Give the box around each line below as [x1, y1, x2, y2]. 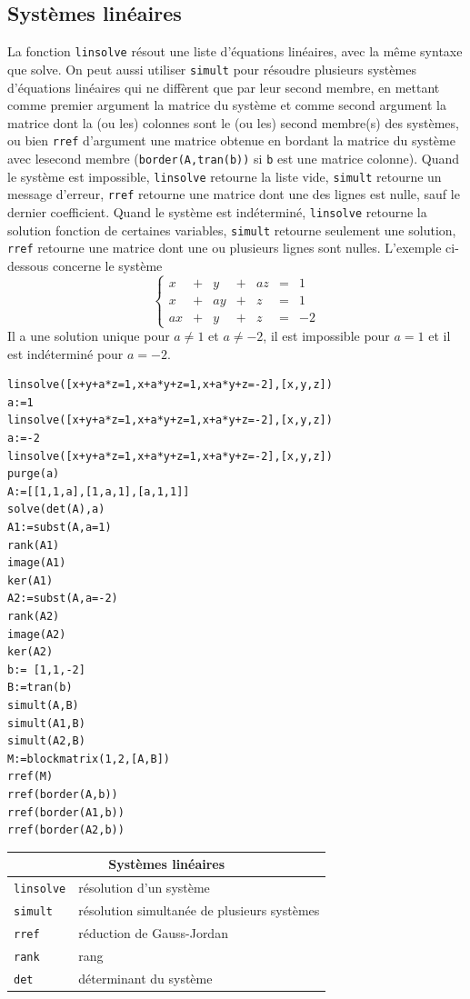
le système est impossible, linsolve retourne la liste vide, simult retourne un [7, 166, 442, 185]
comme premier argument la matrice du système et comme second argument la [7, 95, 446, 115]
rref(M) [7, 770, 54, 784]
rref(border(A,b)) [7, 787, 118, 801]
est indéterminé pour [7, 344, 124, 363]
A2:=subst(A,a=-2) [7, 592, 118, 605]
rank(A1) [7, 538, 60, 552]
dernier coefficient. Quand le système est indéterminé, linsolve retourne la [7, 202, 427, 221]
